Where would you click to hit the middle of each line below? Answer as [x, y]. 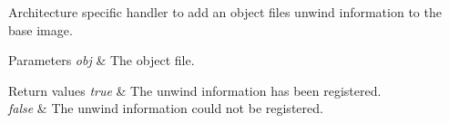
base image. [41, 29]
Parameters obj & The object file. [102, 60]
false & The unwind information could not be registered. [166, 108]
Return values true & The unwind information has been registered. [195, 90]
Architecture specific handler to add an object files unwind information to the [225, 12]
